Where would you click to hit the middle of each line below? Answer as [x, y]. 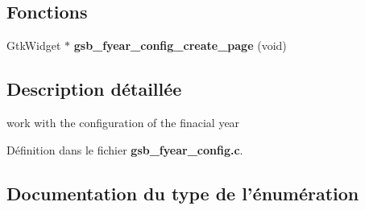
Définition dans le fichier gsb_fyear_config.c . [125, 149]
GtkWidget [34, 45]
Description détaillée [94, 89]
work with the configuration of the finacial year [123, 122]
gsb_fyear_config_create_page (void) [180, 45]
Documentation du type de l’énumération [183, 193]
